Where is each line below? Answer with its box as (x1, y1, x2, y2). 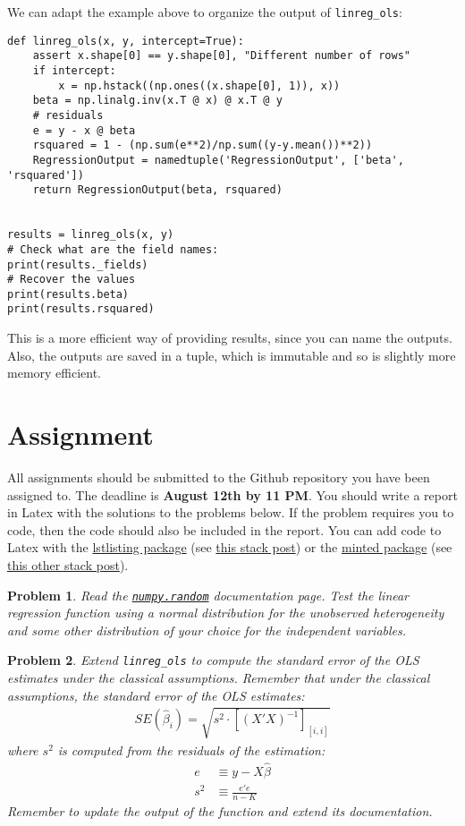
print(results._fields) (7, 258, 148, 271)
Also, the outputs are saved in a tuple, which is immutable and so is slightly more (7, 345, 456, 364)
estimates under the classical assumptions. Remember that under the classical (7, 668, 430, 687)
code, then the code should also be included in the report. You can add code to (7, 520, 442, 539)
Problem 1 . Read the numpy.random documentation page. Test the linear (7, 585, 410, 604)
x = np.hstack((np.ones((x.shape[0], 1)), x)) (58, 79, 341, 92)
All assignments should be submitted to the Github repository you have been (7, 468, 430, 487)
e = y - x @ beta (32, 123, 136, 137)
